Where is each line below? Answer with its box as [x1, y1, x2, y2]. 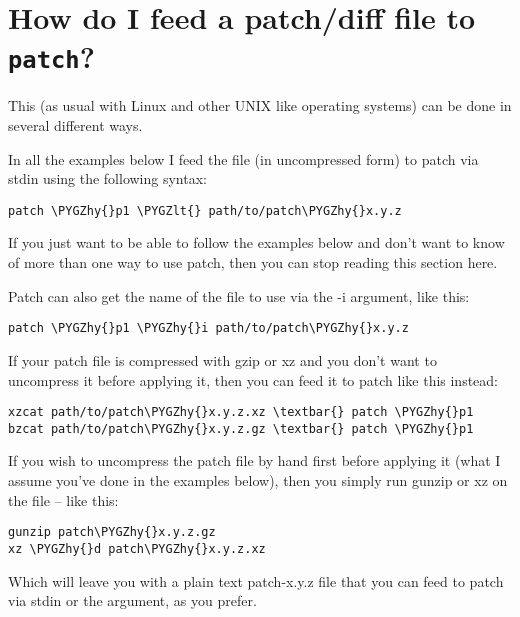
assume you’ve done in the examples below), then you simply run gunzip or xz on [8, 470, 508, 490]
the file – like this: [8, 489, 119, 510]
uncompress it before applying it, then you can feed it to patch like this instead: [8, 369, 499, 390]
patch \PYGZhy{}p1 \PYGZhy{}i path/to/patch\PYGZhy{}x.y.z [8, 321, 409, 336]
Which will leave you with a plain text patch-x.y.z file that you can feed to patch [8, 570, 504, 591]
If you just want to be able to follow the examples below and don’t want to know [8, 232, 505, 253]
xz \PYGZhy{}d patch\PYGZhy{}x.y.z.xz [8, 541, 266, 556]
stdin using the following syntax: [8, 168, 207, 189]
